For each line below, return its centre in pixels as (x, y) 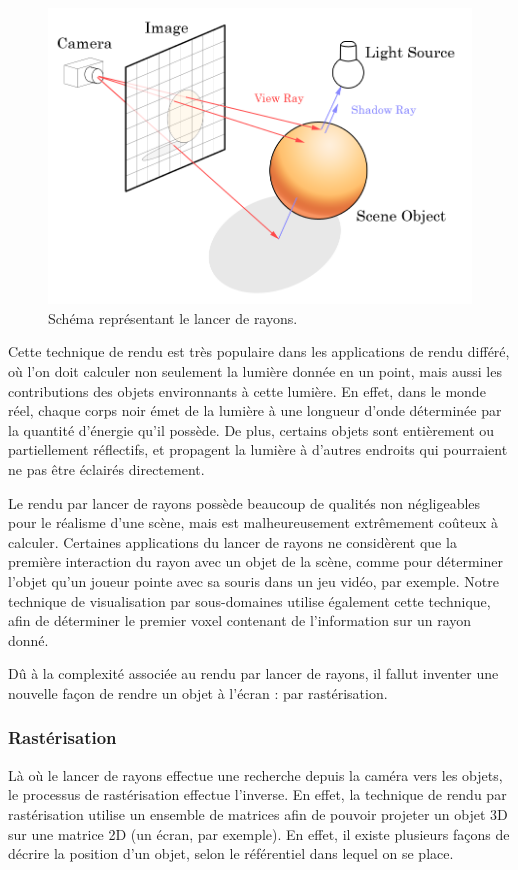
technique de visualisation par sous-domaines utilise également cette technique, (249, 600)
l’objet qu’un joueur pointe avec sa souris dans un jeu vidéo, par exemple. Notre (253, 580)
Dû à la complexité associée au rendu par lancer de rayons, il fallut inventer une (253, 673)
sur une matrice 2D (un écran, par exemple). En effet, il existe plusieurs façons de (259, 833)
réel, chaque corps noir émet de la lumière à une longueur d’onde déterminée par (255, 410)
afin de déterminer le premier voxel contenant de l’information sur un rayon (240, 620)
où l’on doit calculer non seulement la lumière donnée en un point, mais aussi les (255, 371)
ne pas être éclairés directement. (106, 469)
